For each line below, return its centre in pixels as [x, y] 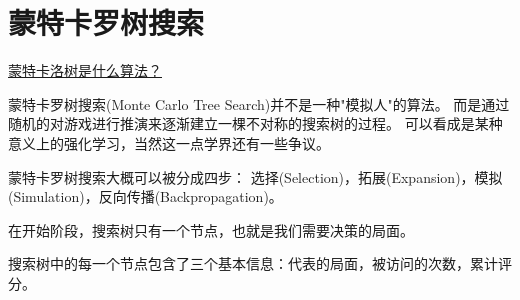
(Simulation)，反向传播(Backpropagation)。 [145, 196]
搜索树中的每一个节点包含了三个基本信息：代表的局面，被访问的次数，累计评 [260, 263]
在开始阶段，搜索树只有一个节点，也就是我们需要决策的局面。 [211, 229]
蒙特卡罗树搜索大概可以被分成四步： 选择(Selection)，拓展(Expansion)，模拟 [255, 176]
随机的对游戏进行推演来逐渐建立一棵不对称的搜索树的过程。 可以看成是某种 [255, 123]
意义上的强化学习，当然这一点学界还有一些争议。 [169, 142]
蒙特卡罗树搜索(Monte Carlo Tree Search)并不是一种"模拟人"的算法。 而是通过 [259, 103]
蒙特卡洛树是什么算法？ [85, 70]
